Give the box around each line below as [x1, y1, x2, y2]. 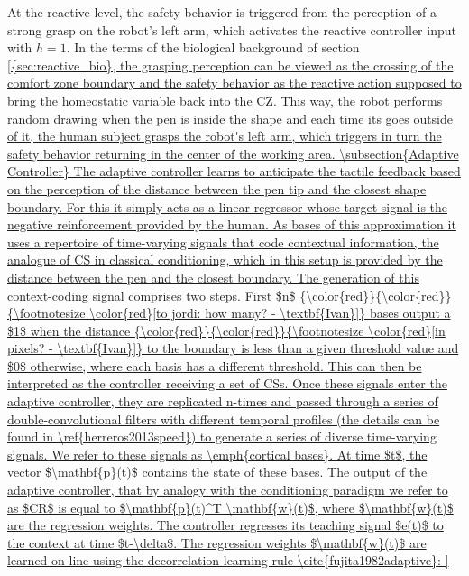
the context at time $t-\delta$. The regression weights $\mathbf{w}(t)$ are [7, 533, 427, 552]
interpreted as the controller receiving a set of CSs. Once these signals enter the [7, 374, 447, 393]
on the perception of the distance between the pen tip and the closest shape [7, 179, 427, 198]
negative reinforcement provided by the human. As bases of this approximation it [7, 215, 456, 234]
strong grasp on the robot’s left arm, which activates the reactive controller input [7, 20, 456, 39]
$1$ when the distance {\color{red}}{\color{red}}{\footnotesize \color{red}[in [7, 321, 446, 339]
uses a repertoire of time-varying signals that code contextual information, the [7, 232, 439, 251]
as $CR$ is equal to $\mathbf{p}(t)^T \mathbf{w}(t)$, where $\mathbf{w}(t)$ [7, 497, 454, 516]
